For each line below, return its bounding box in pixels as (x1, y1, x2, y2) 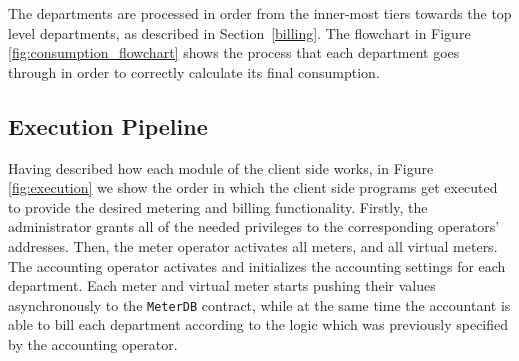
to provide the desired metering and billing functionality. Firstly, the (8, 196, 428, 217)
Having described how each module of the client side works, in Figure (8, 157, 434, 178)
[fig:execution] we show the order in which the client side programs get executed (8, 177, 498, 198)
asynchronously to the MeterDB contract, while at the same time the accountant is (8, 294, 511, 315)
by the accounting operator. (8, 333, 178, 354)
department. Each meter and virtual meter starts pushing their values (8, 275, 436, 296)
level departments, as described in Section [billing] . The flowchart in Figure (8, 22, 471, 43)
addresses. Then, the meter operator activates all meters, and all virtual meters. (8, 235, 498, 256)
